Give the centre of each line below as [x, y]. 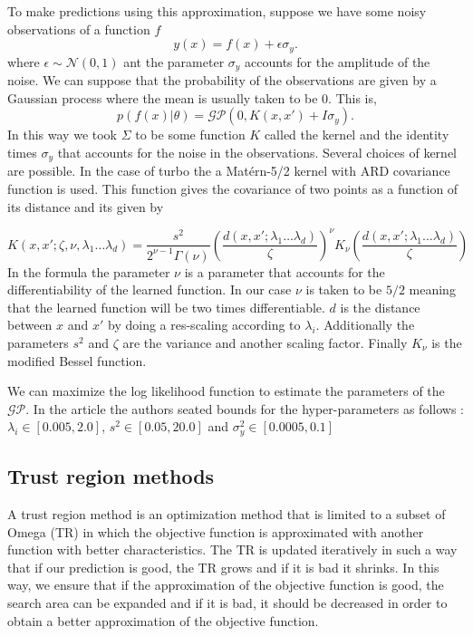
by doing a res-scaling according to [204, 325]
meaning [432, 289]
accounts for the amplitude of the [338, 61]
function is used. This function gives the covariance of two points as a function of [233, 188]
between [30, 325]
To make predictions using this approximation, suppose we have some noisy [217, 11]
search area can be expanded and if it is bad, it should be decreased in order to [227, 602]
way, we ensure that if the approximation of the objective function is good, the [226, 585]
